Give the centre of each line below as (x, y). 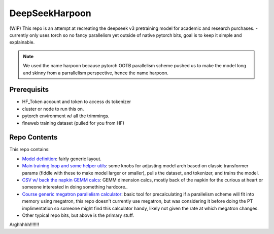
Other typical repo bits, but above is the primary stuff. (78, 215)
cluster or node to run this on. (53, 109)
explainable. (22, 42)
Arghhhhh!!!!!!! (24, 224)
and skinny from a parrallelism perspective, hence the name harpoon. (96, 73)
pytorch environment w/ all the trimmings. (66, 116)
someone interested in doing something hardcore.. (75, 187)
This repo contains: (30, 150)
